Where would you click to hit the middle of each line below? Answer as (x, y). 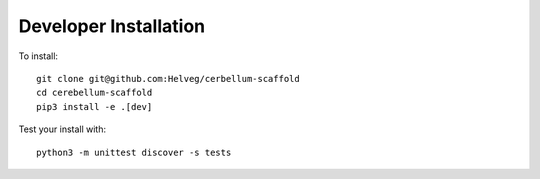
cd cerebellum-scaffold (94, 93)
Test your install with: (62, 129)
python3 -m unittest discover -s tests (134, 152)
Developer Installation (111, 26)
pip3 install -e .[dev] (94, 106)
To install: (38, 56)
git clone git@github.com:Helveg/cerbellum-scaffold (168, 78)
